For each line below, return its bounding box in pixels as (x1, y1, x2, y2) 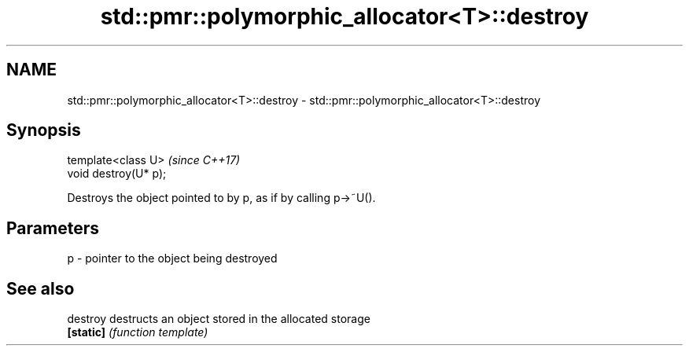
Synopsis (6, 120, 81, 141)
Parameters (6, 218, 99, 238)
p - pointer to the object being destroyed (67, 251, 278, 266)
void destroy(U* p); (67, 167, 167, 181)
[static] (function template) (67, 325, 208, 339)
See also (6, 278, 75, 299)
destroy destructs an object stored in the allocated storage (67, 312, 370, 326)
